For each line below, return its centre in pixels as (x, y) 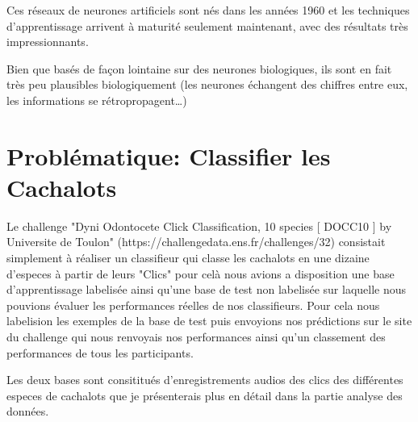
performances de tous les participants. (100, 352)
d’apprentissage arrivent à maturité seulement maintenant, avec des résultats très (207, 25)
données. (28, 411)
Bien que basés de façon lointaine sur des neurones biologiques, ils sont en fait (199, 68)
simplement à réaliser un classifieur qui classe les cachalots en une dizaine (188, 258)
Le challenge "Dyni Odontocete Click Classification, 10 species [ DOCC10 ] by (199, 226)
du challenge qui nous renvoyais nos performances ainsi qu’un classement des (196, 337)
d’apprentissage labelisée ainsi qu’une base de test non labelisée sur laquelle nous (207, 289)
